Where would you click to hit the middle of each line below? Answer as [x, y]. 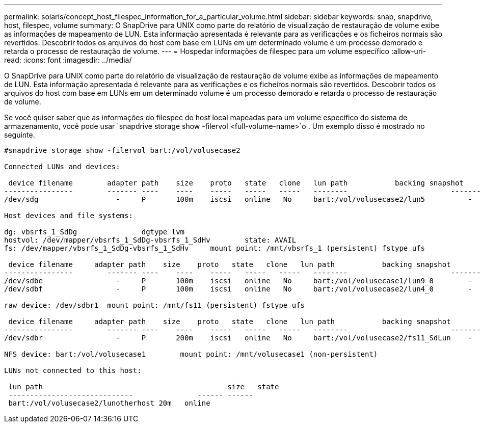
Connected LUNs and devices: [62, 167]
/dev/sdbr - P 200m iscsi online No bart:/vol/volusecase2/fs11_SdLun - [238, 338]
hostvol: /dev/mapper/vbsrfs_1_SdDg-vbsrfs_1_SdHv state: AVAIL [150, 240]
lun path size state [144, 387]
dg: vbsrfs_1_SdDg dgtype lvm [95, 232]
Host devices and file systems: [69, 216]
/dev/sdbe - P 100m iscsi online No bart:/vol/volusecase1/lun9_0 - [238, 281]
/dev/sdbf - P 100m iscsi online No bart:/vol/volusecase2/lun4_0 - [238, 289]
